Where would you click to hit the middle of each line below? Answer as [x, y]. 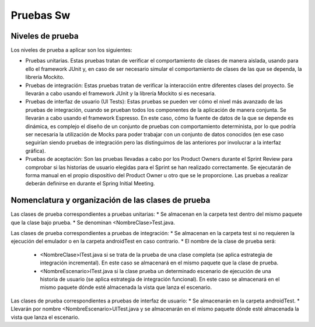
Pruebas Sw [41, 15]
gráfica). [36, 151]
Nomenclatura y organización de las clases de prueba [111, 200]
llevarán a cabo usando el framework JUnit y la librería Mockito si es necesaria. [121, 94]
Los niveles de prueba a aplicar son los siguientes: [71, 50]
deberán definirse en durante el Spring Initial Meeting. [90, 184]
